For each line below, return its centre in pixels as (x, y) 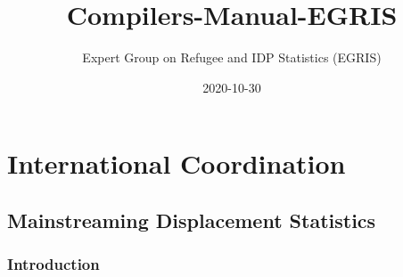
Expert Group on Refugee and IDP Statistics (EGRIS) (232, 57)
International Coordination (177, 163)
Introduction (53, 264)
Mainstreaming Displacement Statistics (192, 220)
